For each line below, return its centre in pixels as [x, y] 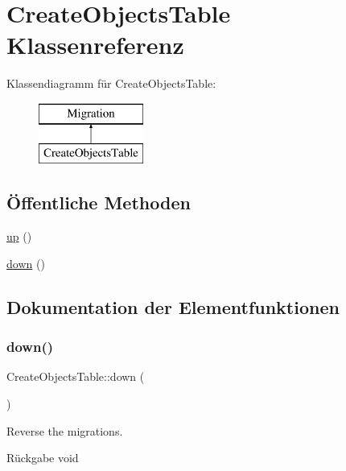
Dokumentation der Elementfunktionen [173, 306]
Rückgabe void [43, 458]
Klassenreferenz [95, 45]
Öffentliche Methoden [99, 202]
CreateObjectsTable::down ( [76, 376]
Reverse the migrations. [65, 430]
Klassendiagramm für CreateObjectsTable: [111, 83]
